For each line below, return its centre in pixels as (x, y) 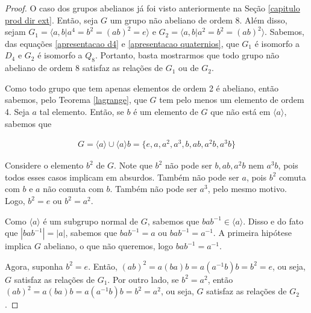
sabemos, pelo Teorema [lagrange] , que (76, 100)
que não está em (240, 111)
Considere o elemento (44, 165)
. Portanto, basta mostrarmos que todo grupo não (187, 55)
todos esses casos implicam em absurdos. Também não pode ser (122, 177)
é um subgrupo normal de (91, 221)
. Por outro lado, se (143, 279)
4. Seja (17, 111)
